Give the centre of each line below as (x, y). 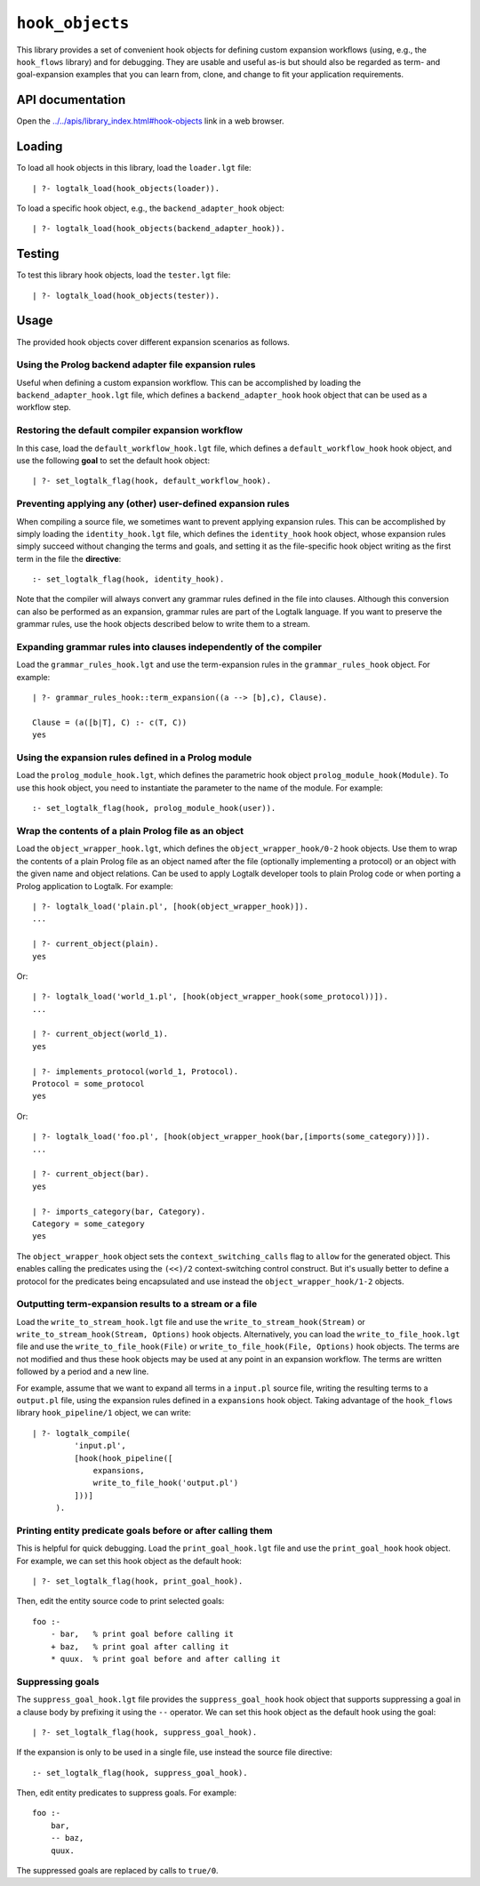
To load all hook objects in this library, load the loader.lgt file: (134, 168)
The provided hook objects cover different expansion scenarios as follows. (153, 341)
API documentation (71, 100)
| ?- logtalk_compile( (82, 1433)
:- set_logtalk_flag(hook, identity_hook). (128, 579)
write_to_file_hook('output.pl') (166, 1483)
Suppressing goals (58, 1681)
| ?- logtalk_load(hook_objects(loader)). (126, 188)
